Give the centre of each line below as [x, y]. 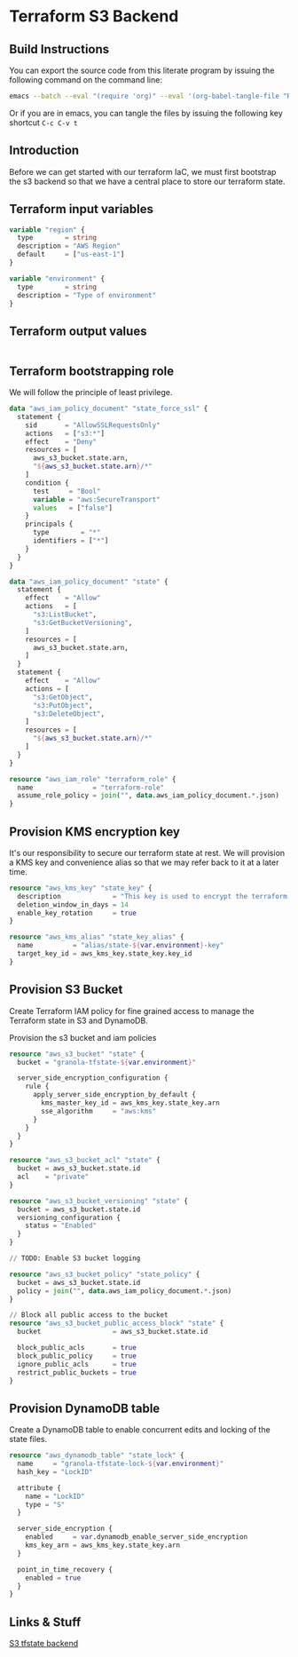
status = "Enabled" [61, 1226]
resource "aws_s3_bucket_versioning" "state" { [99, 1201]
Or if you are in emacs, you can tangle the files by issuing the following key [146, 113]
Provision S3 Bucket [66, 990]
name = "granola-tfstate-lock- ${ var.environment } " [121, 1464]
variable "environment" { [57, 278]
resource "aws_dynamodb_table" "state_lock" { [97, 1455]
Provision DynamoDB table [85, 1408]
